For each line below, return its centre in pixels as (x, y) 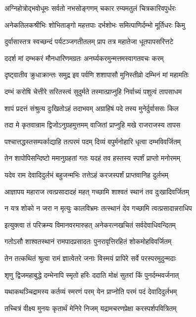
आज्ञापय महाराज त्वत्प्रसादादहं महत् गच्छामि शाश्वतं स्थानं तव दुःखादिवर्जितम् (97, 191)
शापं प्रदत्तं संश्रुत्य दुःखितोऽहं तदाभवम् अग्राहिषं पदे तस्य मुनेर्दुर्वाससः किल (92, 108)
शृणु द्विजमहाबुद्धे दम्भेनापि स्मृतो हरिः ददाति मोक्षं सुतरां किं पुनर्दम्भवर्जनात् (92, 275)
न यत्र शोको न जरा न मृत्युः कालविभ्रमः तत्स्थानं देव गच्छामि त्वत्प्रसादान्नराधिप (98, 208)
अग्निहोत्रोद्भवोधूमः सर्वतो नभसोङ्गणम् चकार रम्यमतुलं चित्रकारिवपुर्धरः (90, 8)
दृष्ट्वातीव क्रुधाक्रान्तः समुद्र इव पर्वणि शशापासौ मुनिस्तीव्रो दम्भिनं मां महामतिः (97, 75)
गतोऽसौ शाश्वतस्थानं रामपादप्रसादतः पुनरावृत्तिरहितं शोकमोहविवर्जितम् (88, 241)
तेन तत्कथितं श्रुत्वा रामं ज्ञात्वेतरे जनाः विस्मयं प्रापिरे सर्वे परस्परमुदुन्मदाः (90, 258)
